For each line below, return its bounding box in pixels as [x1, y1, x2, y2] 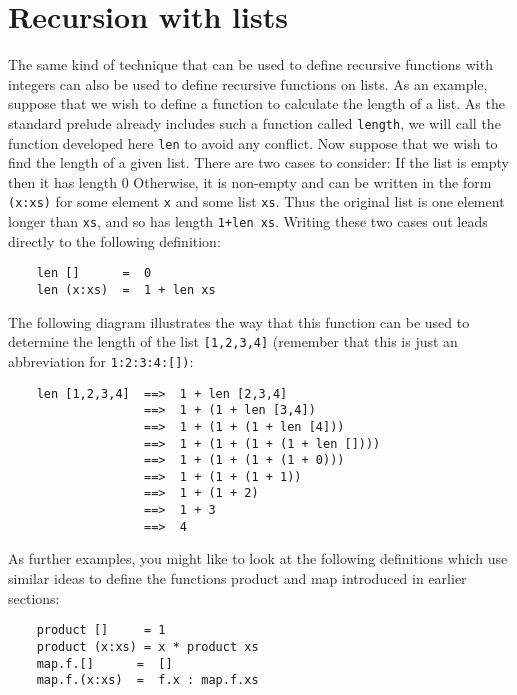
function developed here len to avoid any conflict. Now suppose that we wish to [8, 132, 498, 153]
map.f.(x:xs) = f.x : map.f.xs [36, 673, 259, 688]
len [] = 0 [36, 266, 152, 281]
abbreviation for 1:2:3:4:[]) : [8, 350, 194, 371]
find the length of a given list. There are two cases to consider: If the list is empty [8, 152, 510, 173]
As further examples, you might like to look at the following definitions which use [8, 548, 508, 569]
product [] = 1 [36, 623, 166, 638]
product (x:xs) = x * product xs [36, 639, 259, 654]
